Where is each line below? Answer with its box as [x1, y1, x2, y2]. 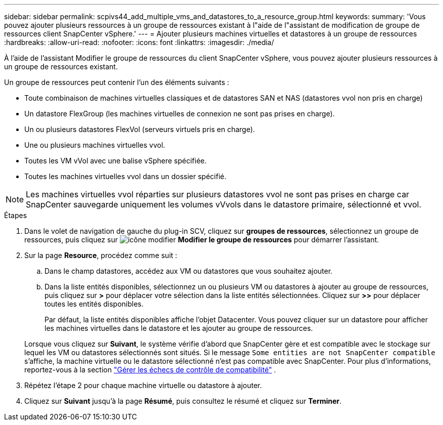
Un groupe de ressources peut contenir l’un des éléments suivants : [4, 78, 230, 87]
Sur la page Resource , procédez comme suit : [24, 251, 178, 260]
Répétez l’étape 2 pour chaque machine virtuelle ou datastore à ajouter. [24, 381, 262, 390]
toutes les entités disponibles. [45, 300, 144, 308]
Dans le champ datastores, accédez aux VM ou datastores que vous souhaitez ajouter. [45, 267, 333, 275]
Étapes [4, 211, 27, 220]
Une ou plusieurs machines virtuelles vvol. [24, 141, 165, 149]
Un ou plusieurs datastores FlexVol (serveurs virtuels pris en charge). [24, 125, 255, 134]
